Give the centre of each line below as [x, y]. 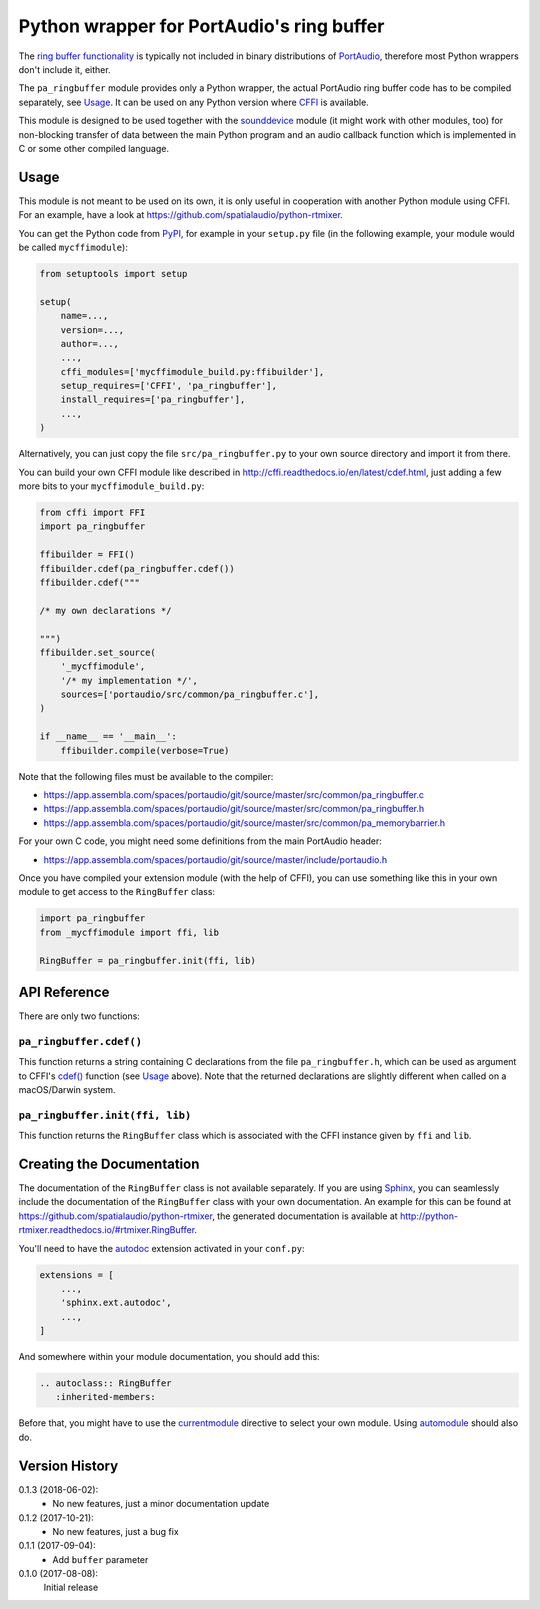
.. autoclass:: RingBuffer [105, 1383]
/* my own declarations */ [105, 610]
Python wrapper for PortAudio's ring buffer [201, 26]
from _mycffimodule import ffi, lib [129, 932]
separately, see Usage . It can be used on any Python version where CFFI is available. [193, 102]
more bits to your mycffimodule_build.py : [111, 486]
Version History [68, 1465]
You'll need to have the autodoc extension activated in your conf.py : [161, 1248]
